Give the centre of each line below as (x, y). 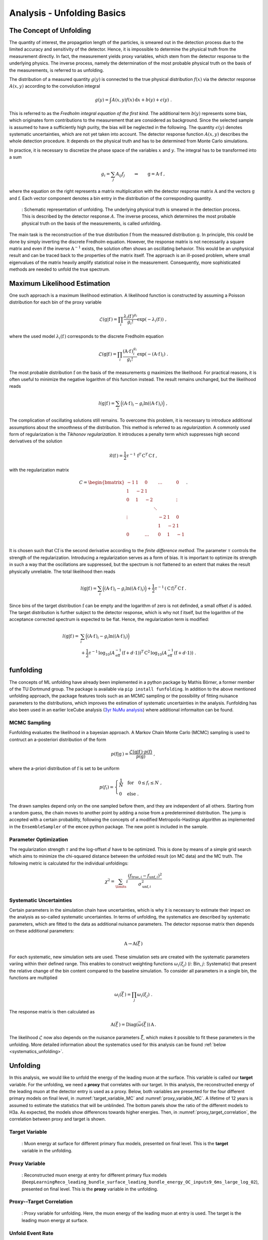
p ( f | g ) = (120, 754)
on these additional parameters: (42, 931)
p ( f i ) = (106, 788)
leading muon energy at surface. (55, 1220)
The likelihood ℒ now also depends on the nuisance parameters (74, 1038)
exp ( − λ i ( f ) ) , (152, 320)
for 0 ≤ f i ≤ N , (145, 783)
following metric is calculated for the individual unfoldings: (69, 863)
